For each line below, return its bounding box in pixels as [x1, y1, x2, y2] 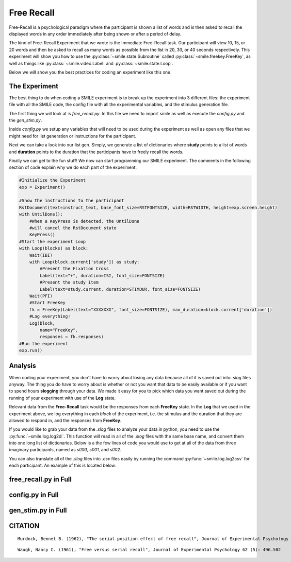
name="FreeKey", [39, 327, 79, 333]
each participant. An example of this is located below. [9, 462, 116, 469]
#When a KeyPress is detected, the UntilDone [29, 218, 140, 224]
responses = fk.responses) [39, 334, 104, 340]
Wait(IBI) [29, 252, 53, 258]
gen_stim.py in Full [9, 506, 67, 515]
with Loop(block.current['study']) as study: [29, 259, 140, 264]
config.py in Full [9, 491, 59, 499]
